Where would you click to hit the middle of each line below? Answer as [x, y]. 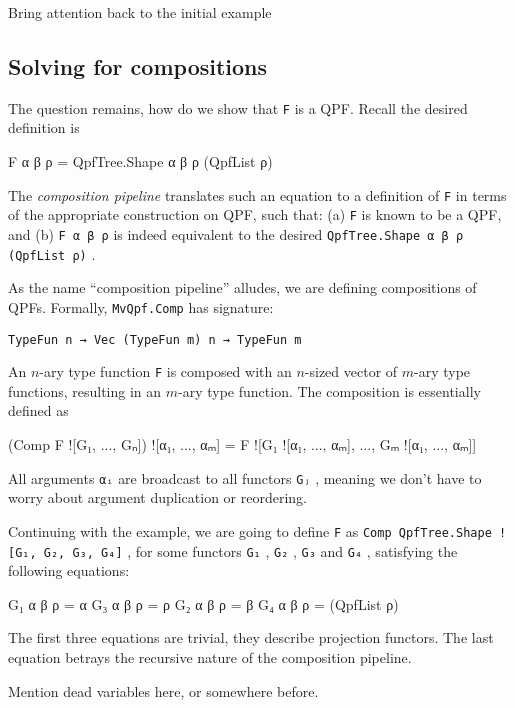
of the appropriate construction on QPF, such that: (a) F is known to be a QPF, [255, 214]
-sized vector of [351, 371]
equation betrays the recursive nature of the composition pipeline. [210, 656]
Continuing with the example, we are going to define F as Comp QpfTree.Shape [250, 530]
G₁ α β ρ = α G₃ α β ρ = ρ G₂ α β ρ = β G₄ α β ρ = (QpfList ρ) [203, 603]
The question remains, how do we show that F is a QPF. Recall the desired [238, 107]
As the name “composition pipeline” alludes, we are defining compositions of [242, 287]
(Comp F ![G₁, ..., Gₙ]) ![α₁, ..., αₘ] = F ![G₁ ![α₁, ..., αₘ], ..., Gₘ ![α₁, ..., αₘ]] [242, 444]
